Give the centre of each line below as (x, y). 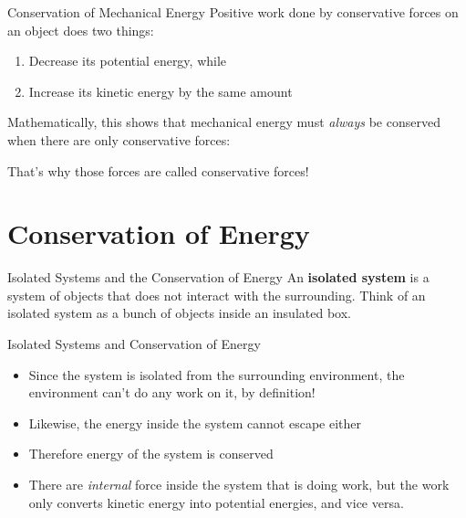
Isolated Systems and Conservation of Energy (134, 344)
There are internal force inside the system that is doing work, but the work (239, 485)
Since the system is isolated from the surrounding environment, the (217, 374)
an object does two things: (81, 30)
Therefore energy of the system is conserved (151, 454)
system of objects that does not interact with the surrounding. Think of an (217, 295)
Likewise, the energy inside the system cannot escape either (195, 423)
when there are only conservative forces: (119, 139)
